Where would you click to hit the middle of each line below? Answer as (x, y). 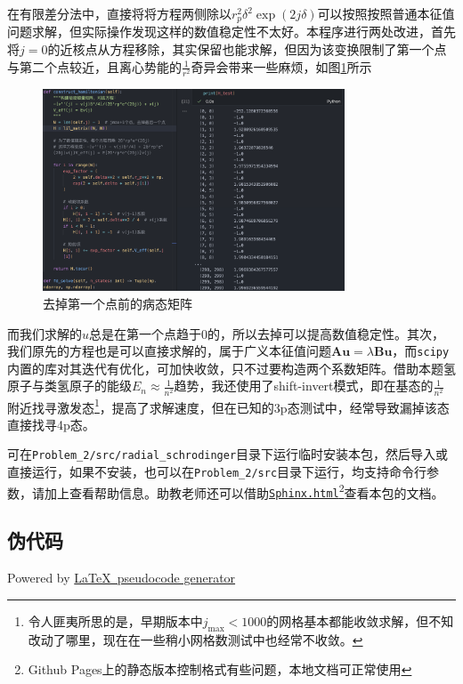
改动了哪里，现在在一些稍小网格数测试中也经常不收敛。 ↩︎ (195, 639)
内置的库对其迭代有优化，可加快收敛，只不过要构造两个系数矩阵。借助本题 (225, 368)
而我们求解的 (45, 333)
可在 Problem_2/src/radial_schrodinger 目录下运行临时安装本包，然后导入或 (228, 454)
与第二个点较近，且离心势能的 (94, 66)
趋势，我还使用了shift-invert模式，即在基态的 (304, 386)
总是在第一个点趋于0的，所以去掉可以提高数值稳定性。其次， (267, 333)
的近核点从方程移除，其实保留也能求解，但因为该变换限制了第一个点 (247, 49)
